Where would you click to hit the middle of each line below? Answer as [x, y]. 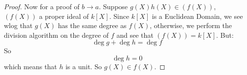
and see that [135, 35]
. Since [119, 16]
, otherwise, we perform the [191, 25]
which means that [31, 66]
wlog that [18, 25]
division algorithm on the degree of [56, 35]
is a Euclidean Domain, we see [197, 16]
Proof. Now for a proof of [42, 6]
